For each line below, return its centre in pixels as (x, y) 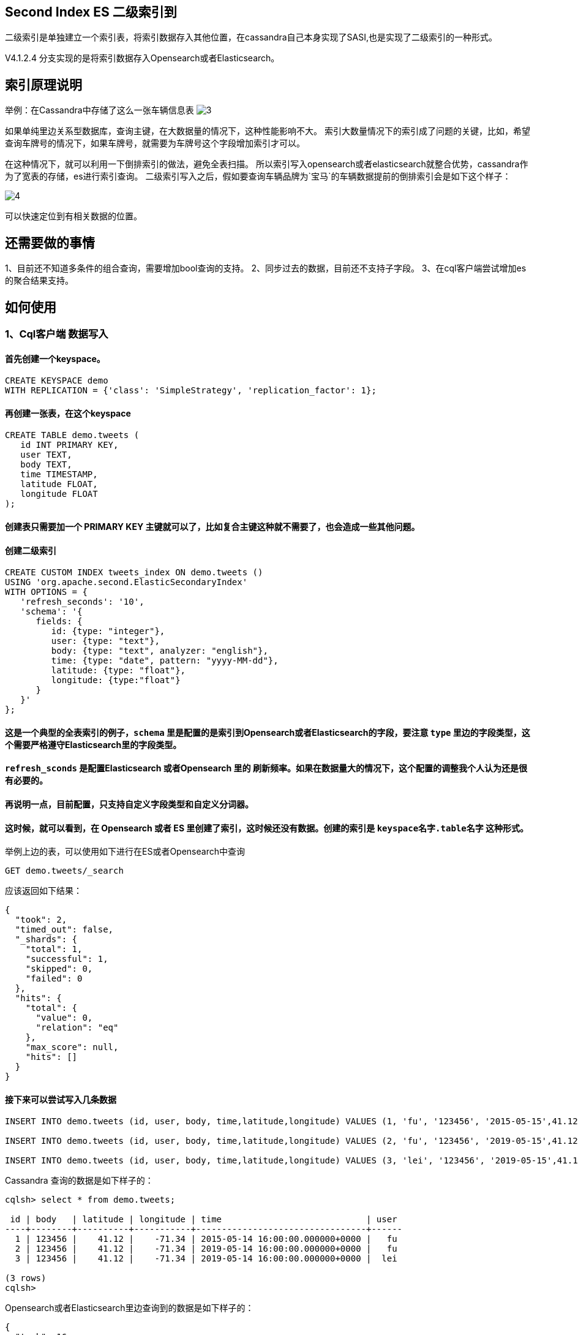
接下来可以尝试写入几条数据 (61, 1099)
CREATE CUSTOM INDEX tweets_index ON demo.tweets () (134, 573)
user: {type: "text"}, (105, 641)
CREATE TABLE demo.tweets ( (72, 435)
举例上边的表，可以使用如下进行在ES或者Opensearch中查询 (125, 852)
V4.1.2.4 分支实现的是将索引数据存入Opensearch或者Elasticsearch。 (142, 58)
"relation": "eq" (77, 1028)
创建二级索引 (31, 550)
